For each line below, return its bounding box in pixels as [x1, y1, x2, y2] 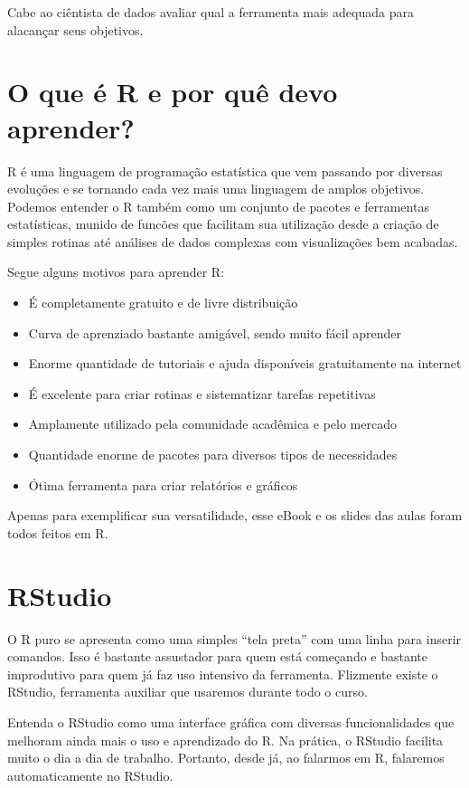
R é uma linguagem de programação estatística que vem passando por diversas [7, 161, 443, 180]
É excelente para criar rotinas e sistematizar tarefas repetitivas [28, 384, 376, 403]
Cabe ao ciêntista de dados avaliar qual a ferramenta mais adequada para [7, 3, 414, 21]
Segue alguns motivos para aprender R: [7, 262, 225, 281]
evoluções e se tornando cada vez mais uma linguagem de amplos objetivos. [7, 179, 425, 198]
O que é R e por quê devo [7, 73, 338, 110]
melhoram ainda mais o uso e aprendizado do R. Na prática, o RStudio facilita [7, 730, 444, 749]
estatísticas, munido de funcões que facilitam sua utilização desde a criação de [7, 214, 439, 233]
